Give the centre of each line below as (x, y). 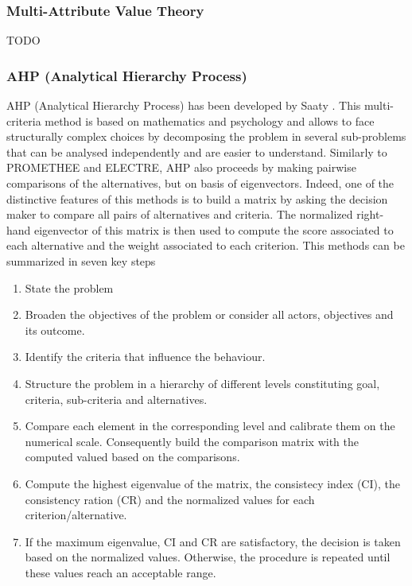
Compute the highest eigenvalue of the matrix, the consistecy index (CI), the (212, 483)
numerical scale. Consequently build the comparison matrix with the (192, 441)
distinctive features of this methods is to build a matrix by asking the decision (197, 198)
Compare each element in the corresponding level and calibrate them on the (210, 426)
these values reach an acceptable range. (120, 572)
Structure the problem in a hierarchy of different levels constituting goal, (202, 383)
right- (370, 214)
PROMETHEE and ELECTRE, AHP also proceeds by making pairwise (181, 167)
